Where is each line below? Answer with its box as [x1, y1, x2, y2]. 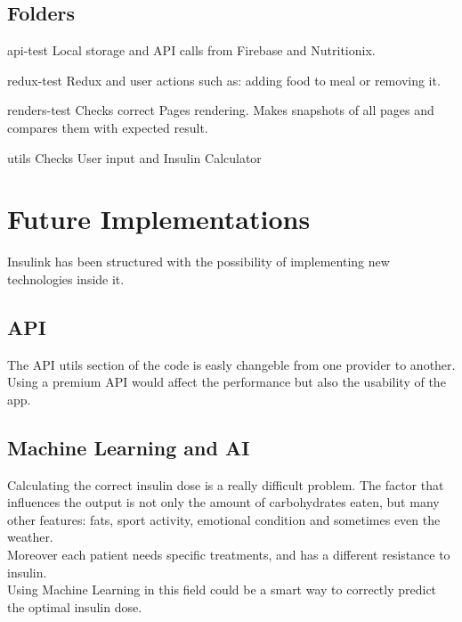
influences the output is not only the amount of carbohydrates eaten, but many [7, 493, 440, 512]
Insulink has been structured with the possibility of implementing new [7, 252, 390, 271]
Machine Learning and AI [7, 433, 250, 461]
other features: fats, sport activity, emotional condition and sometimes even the [7, 510, 441, 528]
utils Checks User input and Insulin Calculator [7, 148, 262, 167]
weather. [7, 528, 53, 546]
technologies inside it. [7, 269, 125, 288]
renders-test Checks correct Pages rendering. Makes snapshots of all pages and [7, 101, 434, 119]
